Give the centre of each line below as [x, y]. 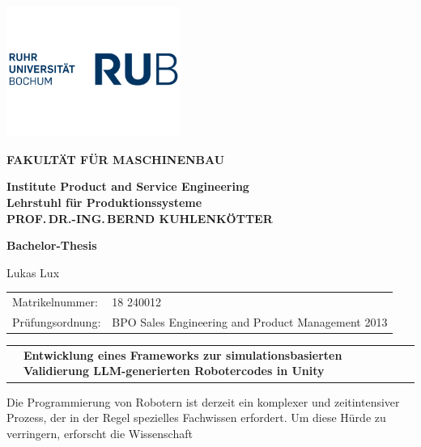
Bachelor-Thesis [52, 245]
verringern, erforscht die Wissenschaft [100, 433]
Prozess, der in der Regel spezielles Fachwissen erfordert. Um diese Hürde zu [196, 417]
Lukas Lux [33, 272]
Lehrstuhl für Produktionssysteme [104, 202]
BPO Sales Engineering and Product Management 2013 [250, 322]
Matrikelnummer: [55, 302]
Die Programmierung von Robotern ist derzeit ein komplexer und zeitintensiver [203, 401]
